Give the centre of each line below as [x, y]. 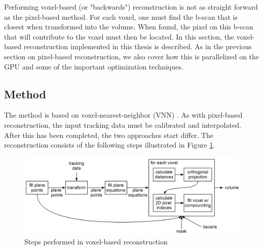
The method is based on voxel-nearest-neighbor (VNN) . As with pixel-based [123, 115]
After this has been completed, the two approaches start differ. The [109, 135]
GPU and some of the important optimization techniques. [94, 66]
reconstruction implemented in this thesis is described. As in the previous [138, 46]
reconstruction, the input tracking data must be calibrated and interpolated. [123, 124]
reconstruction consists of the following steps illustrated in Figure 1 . [110, 145]
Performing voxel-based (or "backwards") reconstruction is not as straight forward [131, 7]
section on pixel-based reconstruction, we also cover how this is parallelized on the [132, 56]
